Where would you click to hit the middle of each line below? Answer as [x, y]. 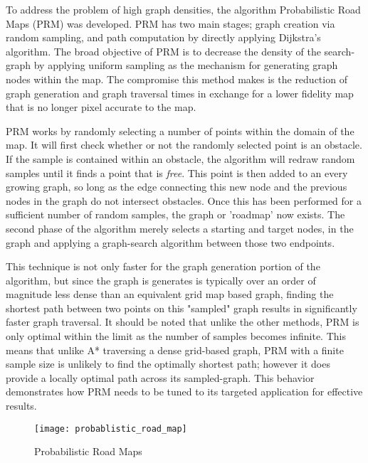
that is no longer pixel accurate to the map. [101, 107]
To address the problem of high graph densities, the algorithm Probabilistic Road [183, 9]
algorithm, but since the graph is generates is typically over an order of [161, 280]
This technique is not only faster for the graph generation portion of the [163, 266]
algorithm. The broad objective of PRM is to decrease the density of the [163, 51]
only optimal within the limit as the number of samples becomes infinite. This [176, 336]
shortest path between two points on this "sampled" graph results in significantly [182, 308]
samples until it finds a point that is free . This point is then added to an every [177, 172]
